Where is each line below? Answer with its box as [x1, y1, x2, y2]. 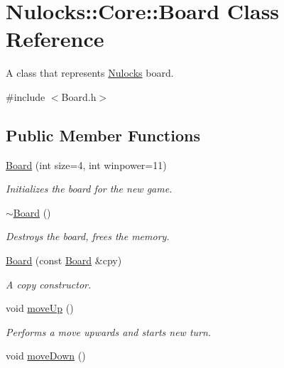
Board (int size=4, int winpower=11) [6, 157, 167, 172]
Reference [6, 24, 104, 53]
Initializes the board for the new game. [6, 181, 173, 196]
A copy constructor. [6, 276, 92, 291]
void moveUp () [6, 301, 74, 315]
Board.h [61, 89, 97, 104]
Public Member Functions [6, 124, 200, 146]
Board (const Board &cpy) [6, 253, 122, 268]
